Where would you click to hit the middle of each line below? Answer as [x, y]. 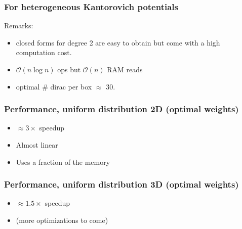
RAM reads [125, 69]
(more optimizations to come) [62, 220]
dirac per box [71, 86]
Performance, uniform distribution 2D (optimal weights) [122, 109]
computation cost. [44, 52]
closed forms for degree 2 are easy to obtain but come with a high [118, 42]
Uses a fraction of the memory [63, 162]
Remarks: [19, 26]
